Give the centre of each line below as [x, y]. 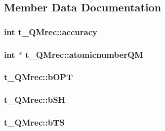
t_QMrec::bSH [35, 100]
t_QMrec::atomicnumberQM [84, 54]
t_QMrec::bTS [34, 122]
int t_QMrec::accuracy [51, 31]
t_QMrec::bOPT [39, 77]
